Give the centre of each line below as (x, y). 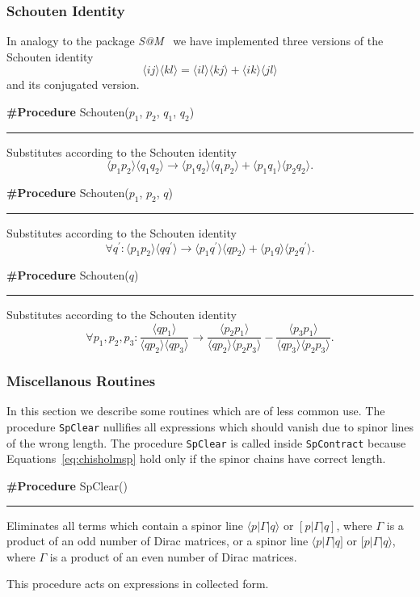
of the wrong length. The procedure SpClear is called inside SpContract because (206, 442)
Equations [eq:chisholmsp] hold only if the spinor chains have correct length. (196, 458)
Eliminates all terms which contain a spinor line (125, 525)
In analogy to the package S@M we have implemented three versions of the (195, 41)
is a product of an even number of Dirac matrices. (173, 556)
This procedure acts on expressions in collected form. (138, 584)
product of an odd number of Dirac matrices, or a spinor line (157, 541)
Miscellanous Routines (81, 381)
